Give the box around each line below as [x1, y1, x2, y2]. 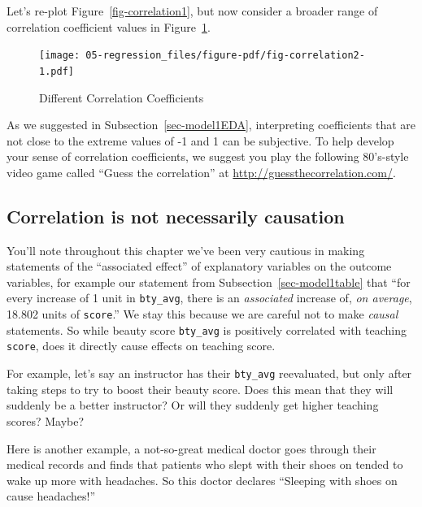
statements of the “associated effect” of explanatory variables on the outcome [7, 258, 392, 275]
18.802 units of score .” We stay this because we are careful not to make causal [7, 305, 398, 323]
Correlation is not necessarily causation [7, 203, 345, 228]
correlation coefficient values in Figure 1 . [7, 18, 211, 35]
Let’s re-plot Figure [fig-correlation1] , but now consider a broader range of [7, 2, 378, 19]
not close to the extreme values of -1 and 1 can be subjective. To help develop [7, 132, 394, 149]
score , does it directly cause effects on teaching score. [7, 337, 276, 354]
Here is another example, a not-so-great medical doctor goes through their [7, 440, 376, 457]
